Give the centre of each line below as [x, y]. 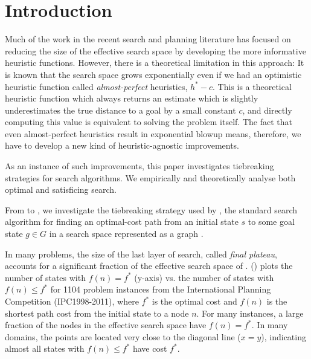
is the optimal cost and [194, 301]
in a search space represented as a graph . [126, 234]
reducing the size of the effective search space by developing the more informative [155, 50]
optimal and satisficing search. [61, 189]
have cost [150, 348]
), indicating [284, 336]
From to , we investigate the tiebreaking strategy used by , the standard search [151, 209]
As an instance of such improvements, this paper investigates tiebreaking [139, 166]
